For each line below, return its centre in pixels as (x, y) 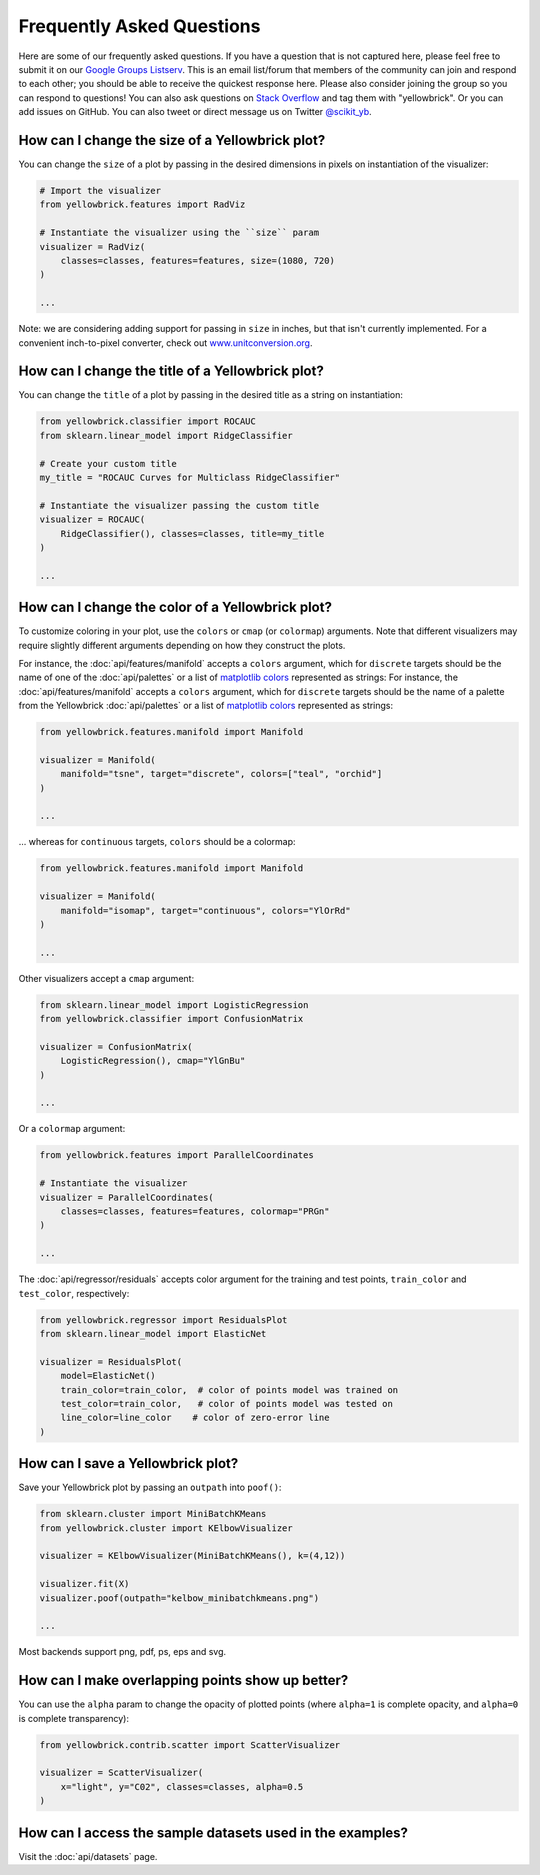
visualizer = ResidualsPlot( (111, 1361)
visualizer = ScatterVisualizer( (121, 1773)
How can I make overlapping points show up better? (183, 1680)
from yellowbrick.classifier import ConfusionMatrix (171, 1019)
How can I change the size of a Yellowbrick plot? (172, 140)
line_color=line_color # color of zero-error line (195, 1418)
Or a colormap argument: (72, 1129)
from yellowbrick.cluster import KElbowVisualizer (166, 1528)
